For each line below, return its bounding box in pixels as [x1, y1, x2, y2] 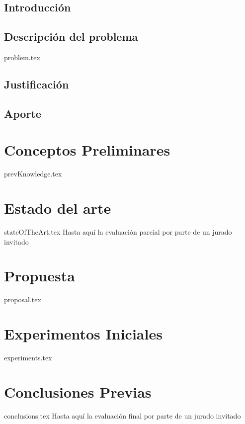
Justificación [4, 76, 69, 91]
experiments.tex [4, 352, 52, 363]
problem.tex [4, 52, 40, 62]
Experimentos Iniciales [4, 324, 163, 344]
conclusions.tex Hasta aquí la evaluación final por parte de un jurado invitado [4, 410, 241, 421]
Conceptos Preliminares [4, 140, 170, 160]
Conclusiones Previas [4, 381, 152, 402]
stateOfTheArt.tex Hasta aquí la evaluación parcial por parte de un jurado [4, 226, 232, 237]
